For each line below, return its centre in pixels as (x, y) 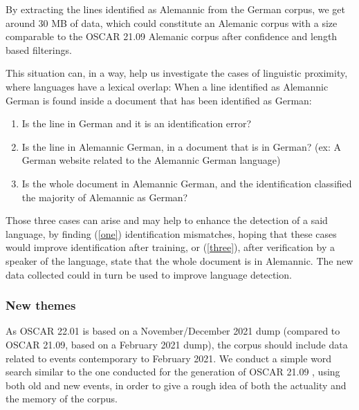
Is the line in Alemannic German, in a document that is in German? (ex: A (182, 146)
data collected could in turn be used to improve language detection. (149, 274)
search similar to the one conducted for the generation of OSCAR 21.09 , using (173, 372)
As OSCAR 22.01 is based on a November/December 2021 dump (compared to (173, 331)
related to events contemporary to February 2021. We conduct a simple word (169, 358)
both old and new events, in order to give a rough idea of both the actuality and (176, 385)
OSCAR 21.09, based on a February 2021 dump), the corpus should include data (177, 344)
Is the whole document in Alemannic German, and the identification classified (187, 183)
